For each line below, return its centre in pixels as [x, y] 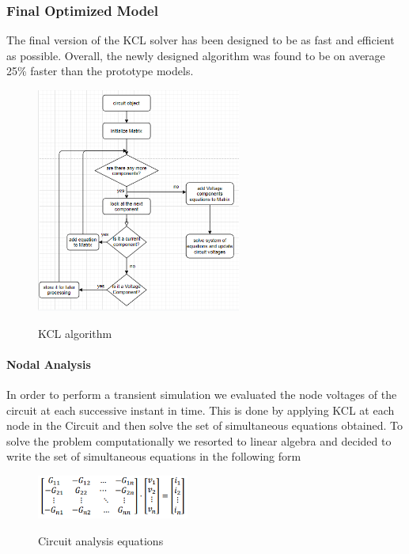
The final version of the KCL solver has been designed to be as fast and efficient [201, 40]
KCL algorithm [75, 333]
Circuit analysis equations [101, 540]
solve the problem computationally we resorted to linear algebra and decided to [199, 440]
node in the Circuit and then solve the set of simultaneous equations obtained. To [204, 425]
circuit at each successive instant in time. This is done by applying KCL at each [201, 410]
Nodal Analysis [49, 364]
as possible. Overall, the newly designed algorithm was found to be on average [196, 55]
